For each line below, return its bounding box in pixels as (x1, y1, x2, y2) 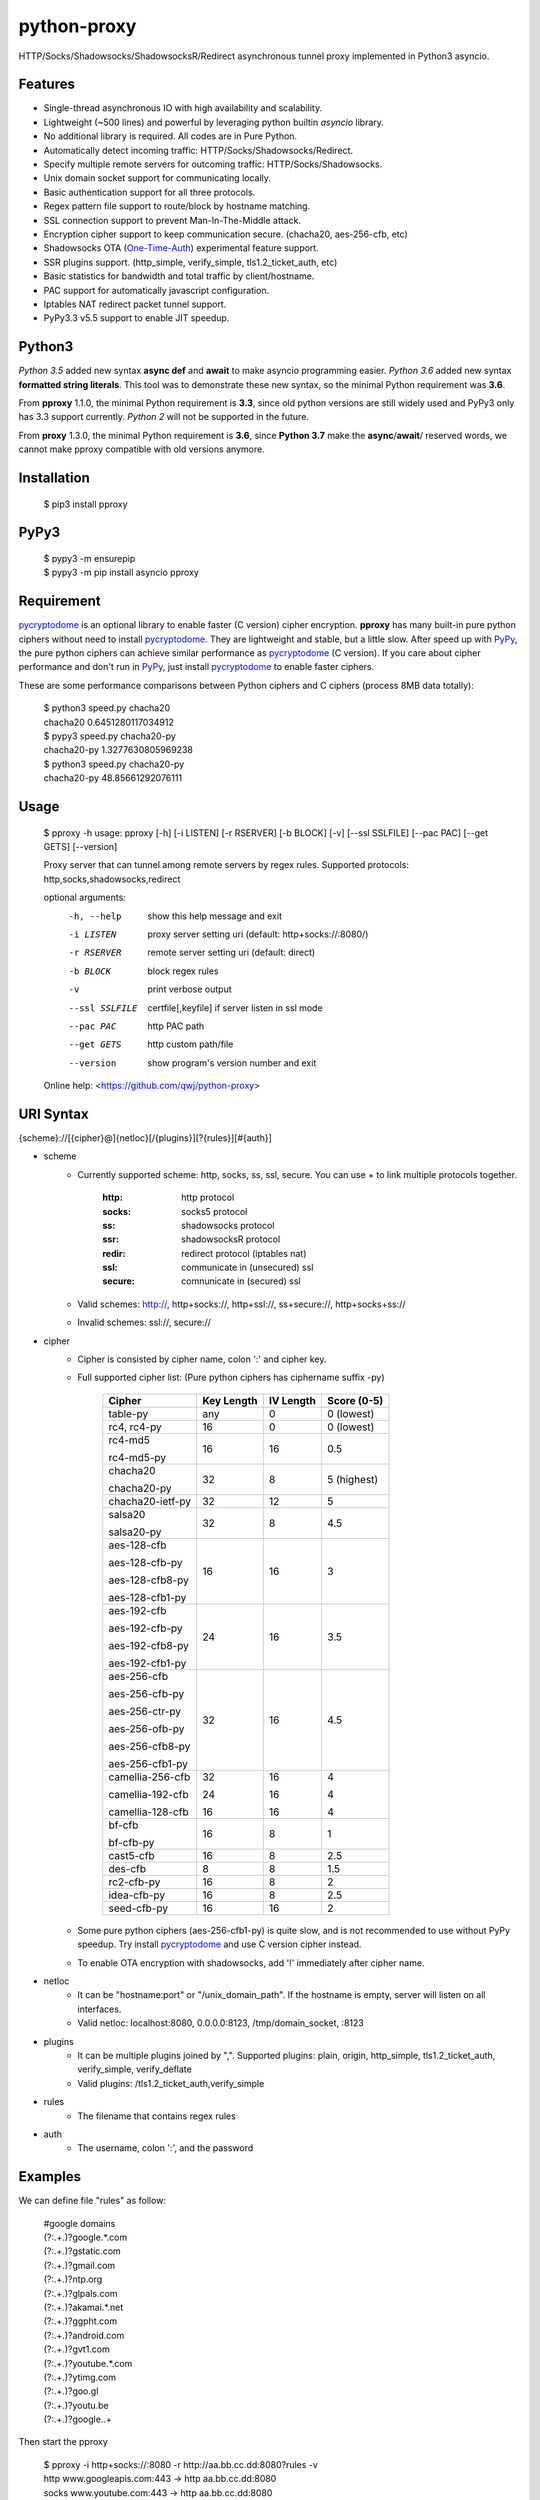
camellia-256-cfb (108, 1770, 191, 1784)
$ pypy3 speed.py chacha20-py (43, 730, 177, 742)
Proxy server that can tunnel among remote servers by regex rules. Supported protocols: (43, 859, 410, 871)
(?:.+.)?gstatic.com (43, 2245, 122, 2257)
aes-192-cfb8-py (108, 1638, 189, 1652)
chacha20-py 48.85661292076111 (43, 772, 183, 784)
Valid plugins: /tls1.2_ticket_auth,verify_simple (77, 2077, 265, 2089)
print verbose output (147, 983, 232, 995)
